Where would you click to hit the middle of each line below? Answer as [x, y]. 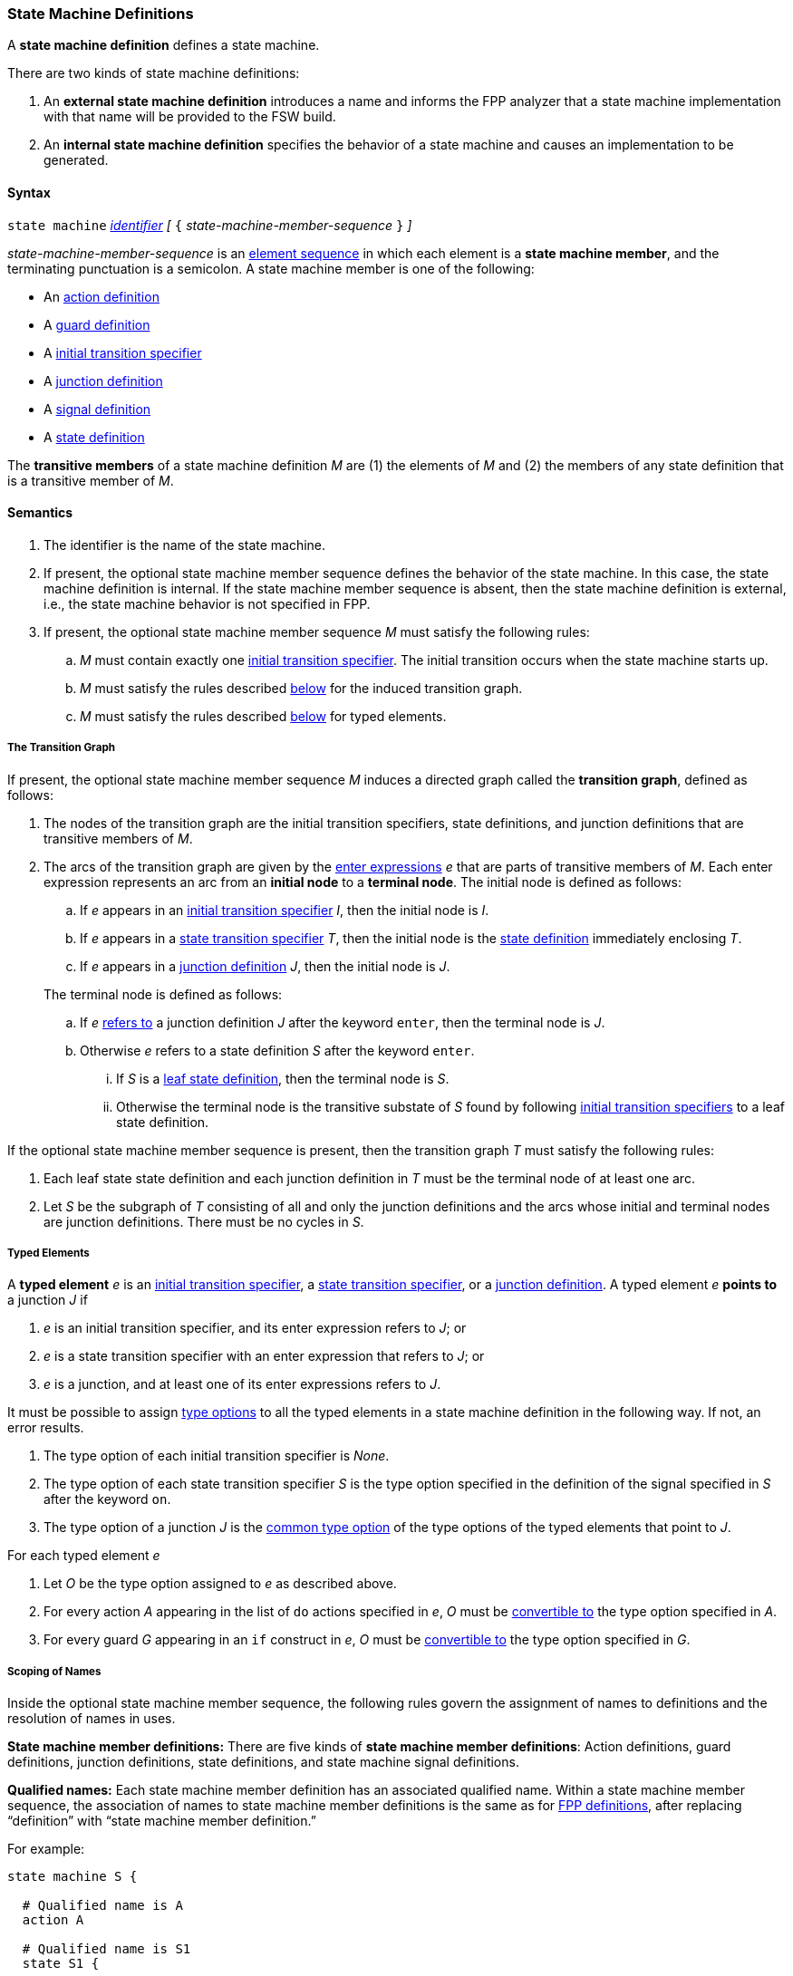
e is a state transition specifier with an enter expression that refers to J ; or [264, 1356]
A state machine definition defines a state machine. [164, 45]
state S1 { [61, 1964]
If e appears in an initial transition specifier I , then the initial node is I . [285, 910]
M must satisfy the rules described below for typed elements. [263, 716]
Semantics [40, 513]
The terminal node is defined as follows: [163, 994]
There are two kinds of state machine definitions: [154, 73]
